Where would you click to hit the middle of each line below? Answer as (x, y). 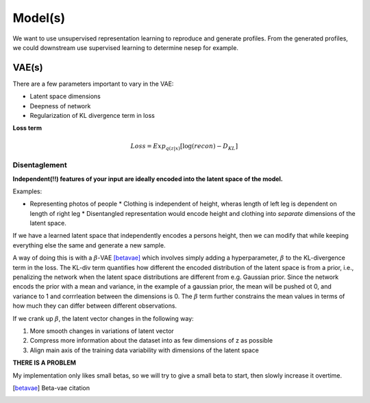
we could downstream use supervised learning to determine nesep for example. (126, 47)
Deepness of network (60, 106)
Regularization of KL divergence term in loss (92, 116)
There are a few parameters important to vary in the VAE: (93, 84)
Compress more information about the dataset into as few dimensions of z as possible (151, 341)
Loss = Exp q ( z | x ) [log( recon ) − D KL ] (184, 147)
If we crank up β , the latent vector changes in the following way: (103, 318)
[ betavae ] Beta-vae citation (51, 388)
